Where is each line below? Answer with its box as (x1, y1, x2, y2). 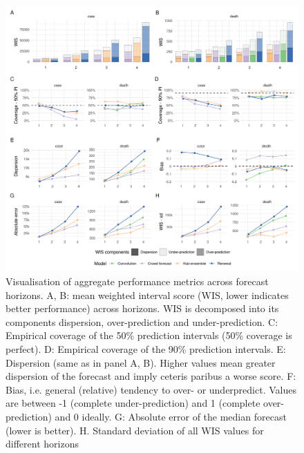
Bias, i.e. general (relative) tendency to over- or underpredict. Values (6, 382, 296, 396)
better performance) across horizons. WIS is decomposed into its (6, 301, 279, 316)
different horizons (6, 436, 79, 451)
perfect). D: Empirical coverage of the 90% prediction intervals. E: (6, 342, 286, 356)
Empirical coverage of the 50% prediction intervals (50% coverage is (6, 328, 292, 343)
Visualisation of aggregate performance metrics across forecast (6, 274, 269, 289)
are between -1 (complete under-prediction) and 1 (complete (6, 396, 260, 410)
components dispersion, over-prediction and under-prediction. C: (6, 314, 278, 329)
